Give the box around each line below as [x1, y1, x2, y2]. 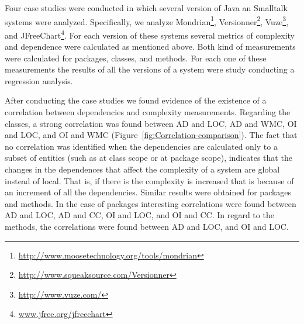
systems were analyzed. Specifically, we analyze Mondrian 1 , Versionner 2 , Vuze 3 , [5, 13, 289, 27]
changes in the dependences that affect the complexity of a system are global [5, 163, 280, 175]
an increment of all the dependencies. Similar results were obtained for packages [5, 186, 292, 198]
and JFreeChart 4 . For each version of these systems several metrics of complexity [5, 27, 295, 41]
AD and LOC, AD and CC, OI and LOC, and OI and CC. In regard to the [5, 209, 274, 221]
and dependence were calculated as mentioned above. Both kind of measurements [5, 40, 296, 53]
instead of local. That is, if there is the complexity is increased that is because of [5, 174, 294, 187]
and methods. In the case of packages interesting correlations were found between [5, 197, 296, 209]
